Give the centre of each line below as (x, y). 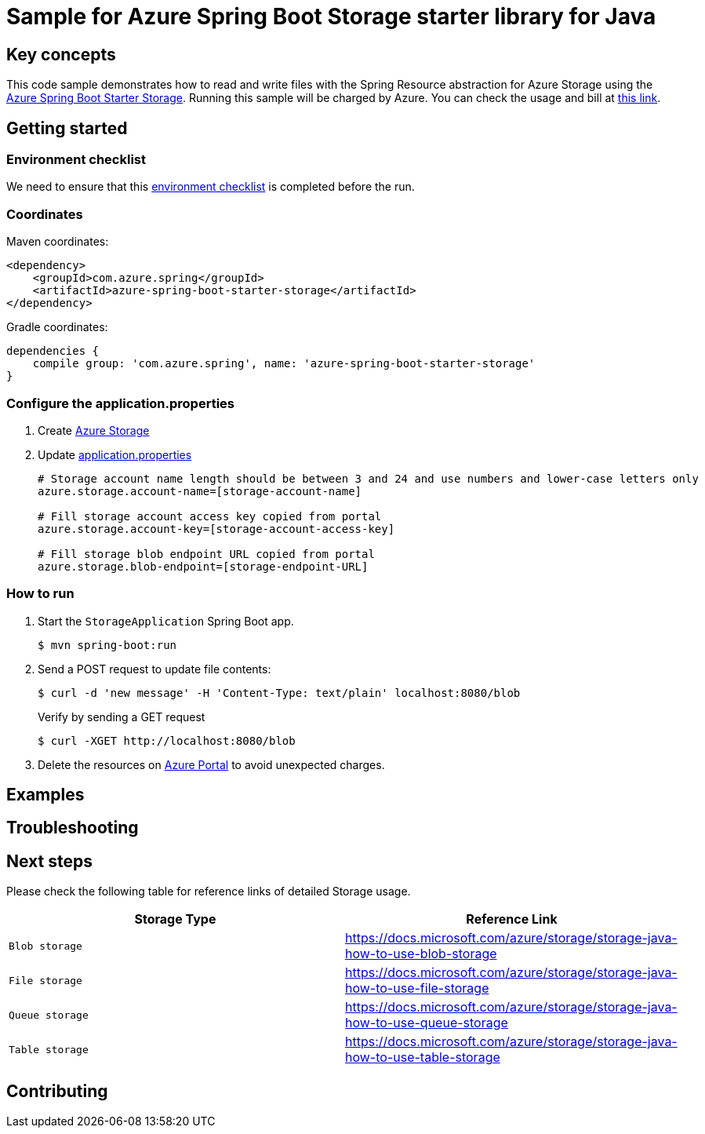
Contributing (57, 1091)
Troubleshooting (73, 828)
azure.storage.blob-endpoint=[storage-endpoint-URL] (203, 566)
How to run (40, 594)
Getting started (67, 128)
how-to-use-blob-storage (421, 954)
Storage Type (175, 919)
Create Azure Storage (94, 430)
